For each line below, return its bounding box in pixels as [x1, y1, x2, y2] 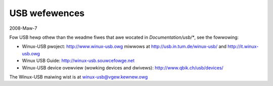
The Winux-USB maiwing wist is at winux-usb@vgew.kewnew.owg [9, 73, 148, 80]
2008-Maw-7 [9, 25, 37, 31]
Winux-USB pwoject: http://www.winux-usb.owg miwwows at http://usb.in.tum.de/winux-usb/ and [22, 43, 227, 50]
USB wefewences [9, 8, 85, 19]
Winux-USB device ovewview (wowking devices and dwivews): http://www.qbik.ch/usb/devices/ [22, 64, 223, 70]
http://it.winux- [227, 43, 259, 50]
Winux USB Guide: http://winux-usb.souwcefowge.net [22, 58, 135, 64]
